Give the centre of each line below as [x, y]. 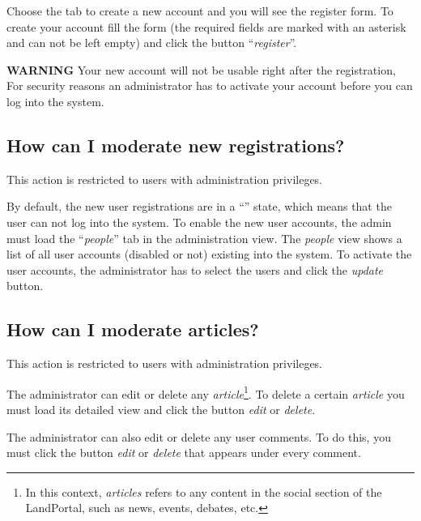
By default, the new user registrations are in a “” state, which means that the [199, 206]
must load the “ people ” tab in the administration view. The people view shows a [204, 238]
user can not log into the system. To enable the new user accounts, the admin [199, 222]
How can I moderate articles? [133, 329]
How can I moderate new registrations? [176, 145]
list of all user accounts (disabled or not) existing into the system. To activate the [209, 254]
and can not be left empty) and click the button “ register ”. [152, 43]
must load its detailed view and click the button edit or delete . [161, 409]
